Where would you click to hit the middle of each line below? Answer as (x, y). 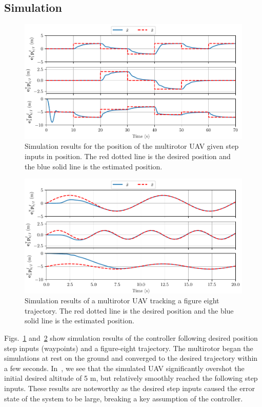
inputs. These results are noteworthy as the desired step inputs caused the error (129, 388)
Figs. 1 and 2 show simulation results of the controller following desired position (131, 337)
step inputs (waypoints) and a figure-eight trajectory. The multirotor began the (129, 348)
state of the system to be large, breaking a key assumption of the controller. (124, 398)
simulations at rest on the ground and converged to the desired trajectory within (131, 358)
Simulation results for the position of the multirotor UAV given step (132, 146)
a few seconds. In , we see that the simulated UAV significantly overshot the (124, 368)
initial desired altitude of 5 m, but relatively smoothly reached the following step (131, 378)
